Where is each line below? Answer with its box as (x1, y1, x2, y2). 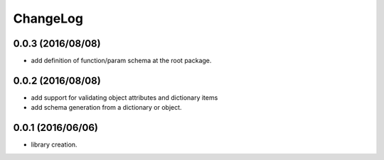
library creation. (31, 140, 78, 149)
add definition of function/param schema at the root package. (31, 57, 212, 65)
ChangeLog (13, 11, 83, 26)
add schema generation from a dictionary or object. (31, 103, 182, 112)
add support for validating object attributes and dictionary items (31, 93, 218, 102)
